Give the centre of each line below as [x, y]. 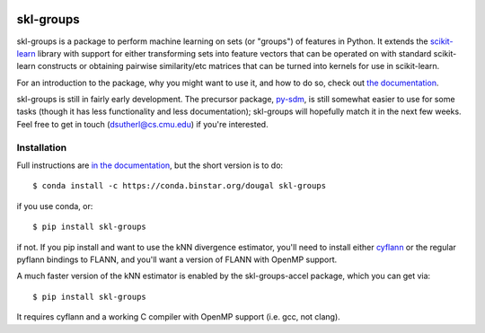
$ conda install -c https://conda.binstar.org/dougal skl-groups [180, 186]
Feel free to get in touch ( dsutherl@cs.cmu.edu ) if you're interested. [142, 124]
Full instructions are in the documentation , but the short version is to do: [150, 165]
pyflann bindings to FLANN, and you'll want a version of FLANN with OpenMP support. [177, 259]
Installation [42, 147]
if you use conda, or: [55, 206]
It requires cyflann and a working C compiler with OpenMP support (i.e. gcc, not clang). [178, 317]
